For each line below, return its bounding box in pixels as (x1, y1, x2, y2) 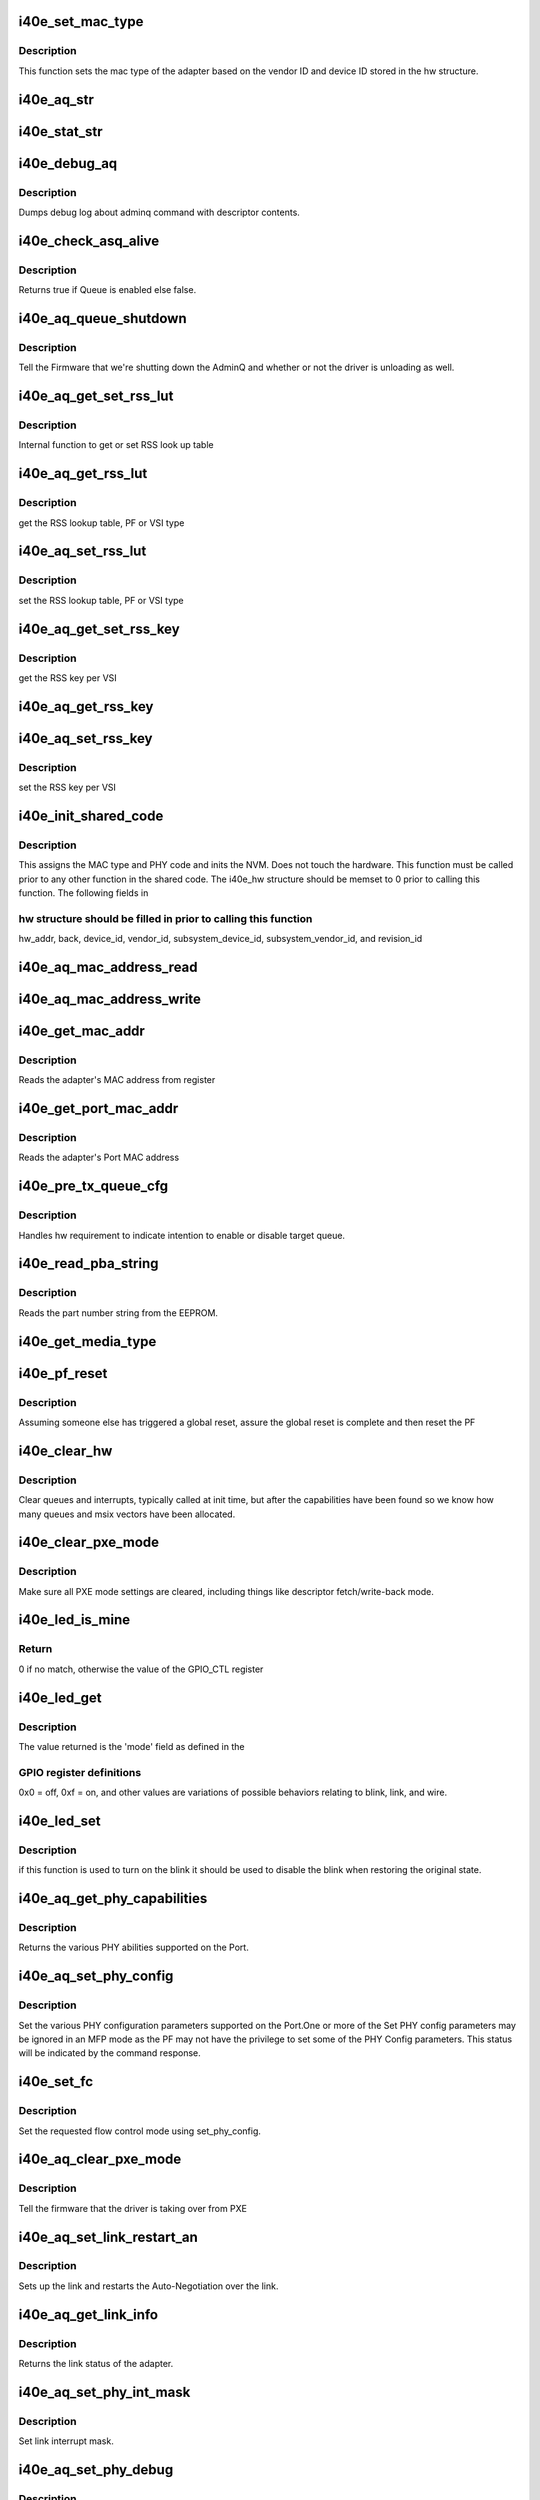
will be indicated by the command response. (18, 2047, 202, 2059)
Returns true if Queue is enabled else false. (18, 284, 197, 296)
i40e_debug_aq (18, 155, 118, 172)
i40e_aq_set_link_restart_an (18, 2228, 199, 2245)
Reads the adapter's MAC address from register (18, 1074, 216, 1086)
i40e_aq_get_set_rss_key (18, 620, 180, 637)
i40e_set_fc (18, 2073, 94, 2090)
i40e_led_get (18, 1689, 102, 1706)
